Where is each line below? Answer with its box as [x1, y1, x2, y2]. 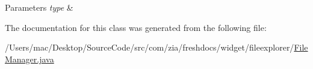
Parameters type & [5, 1, 73, 13]
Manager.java [5, 52, 54, 65]
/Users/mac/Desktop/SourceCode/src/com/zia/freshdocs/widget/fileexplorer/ [5, 41, 294, 54]
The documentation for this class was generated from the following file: [5, 21, 267, 33]
